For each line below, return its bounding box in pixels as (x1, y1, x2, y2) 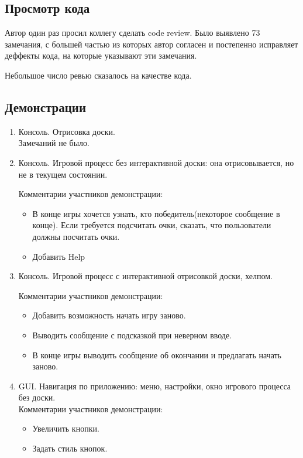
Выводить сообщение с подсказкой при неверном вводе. (32, 328, 232, 341)
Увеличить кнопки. (32, 422, 99, 435)
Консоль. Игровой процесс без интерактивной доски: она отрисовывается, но (18, 156, 294, 168)
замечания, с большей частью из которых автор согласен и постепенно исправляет (5, 38, 298, 50)
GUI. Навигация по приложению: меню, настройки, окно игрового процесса (18, 379, 291, 392)
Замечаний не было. (18, 137, 89, 149)
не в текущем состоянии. (18, 168, 108, 180)
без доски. (18, 391, 56, 403)
